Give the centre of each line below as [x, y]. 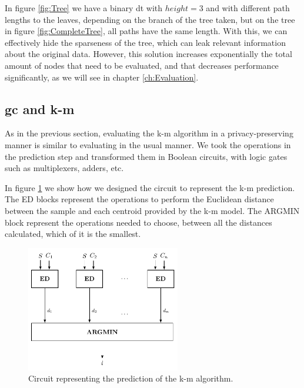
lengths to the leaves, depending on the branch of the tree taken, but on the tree [150, 19]
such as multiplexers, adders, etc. [64, 168]
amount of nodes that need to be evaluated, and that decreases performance [142, 65]
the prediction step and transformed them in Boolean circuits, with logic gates [146, 156]
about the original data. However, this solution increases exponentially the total [148, 54]
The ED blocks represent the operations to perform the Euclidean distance [139, 199]
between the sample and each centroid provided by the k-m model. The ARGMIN [152, 210]
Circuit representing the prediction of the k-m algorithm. [131, 378]
